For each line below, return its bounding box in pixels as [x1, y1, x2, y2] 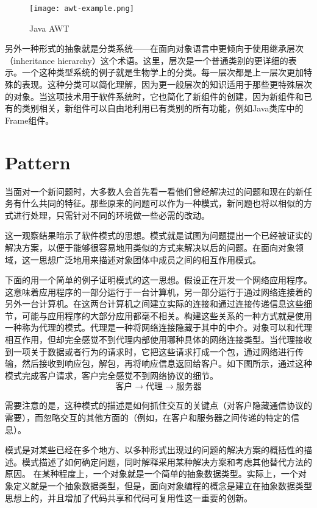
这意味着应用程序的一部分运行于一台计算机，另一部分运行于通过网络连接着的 [5, 285, 312, 298]
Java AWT [29, 21, 69, 34]
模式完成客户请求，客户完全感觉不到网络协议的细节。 [5, 369, 218, 381]
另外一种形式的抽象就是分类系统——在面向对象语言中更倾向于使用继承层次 [5, 42, 304, 55]
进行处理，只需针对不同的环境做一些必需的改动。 [13, 208, 210, 221]
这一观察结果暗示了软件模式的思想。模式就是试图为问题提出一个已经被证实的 [5, 229, 312, 242]
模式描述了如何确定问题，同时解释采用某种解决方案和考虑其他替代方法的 [21, 455, 312, 468]
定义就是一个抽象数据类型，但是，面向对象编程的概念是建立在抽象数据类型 [13, 479, 312, 492]
